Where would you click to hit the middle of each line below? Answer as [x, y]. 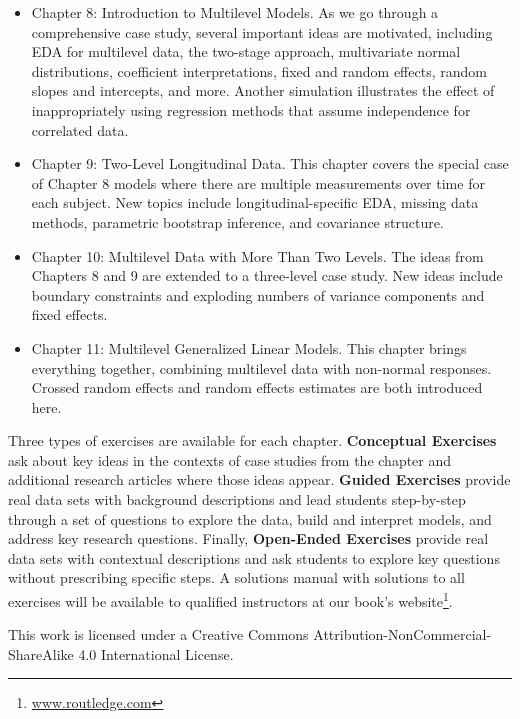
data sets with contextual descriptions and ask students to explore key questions [254, 557]
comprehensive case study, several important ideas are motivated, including [262, 31]
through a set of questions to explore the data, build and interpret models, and [250, 518]
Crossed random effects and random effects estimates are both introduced [257, 387]
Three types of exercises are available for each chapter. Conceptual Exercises [252, 440]
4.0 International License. [156, 653]
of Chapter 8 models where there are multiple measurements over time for [258, 182]
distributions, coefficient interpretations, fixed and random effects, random [259, 70]
